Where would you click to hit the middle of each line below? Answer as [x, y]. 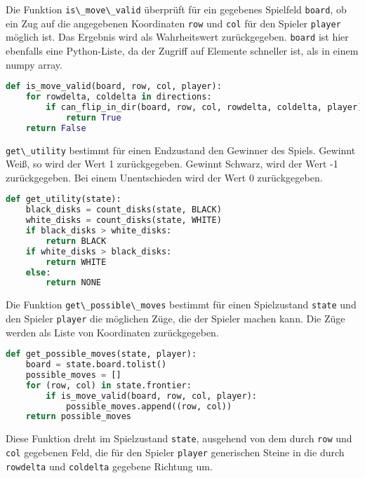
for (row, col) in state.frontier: [108, 385]
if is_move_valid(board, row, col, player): [151, 396]
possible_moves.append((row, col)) [149, 406]
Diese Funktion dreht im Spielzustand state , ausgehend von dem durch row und [179, 438]
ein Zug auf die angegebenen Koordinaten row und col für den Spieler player [173, 23]
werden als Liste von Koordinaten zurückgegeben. [112, 332]
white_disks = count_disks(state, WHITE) [124, 220]
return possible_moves [78, 417]
